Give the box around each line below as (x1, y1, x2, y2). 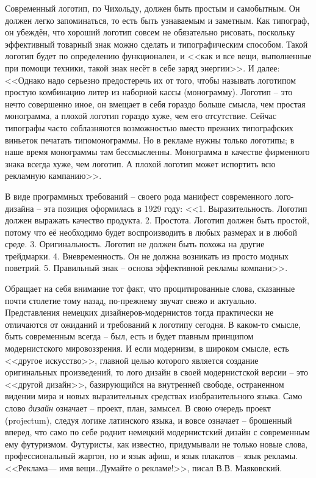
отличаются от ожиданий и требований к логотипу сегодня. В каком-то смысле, (5, 317, 301, 330)
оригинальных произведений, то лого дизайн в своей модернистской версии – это (5, 366, 309, 378)
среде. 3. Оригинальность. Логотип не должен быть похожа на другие (5, 237, 265, 250)
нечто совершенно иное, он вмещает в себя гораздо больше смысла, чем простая (5, 97, 306, 110)
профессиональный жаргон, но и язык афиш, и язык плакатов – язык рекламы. (5, 449, 298, 462)
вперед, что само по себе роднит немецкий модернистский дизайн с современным (5, 425, 310, 438)
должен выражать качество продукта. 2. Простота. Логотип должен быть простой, (5, 214, 309, 226)
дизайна (5, 201, 34, 214)
